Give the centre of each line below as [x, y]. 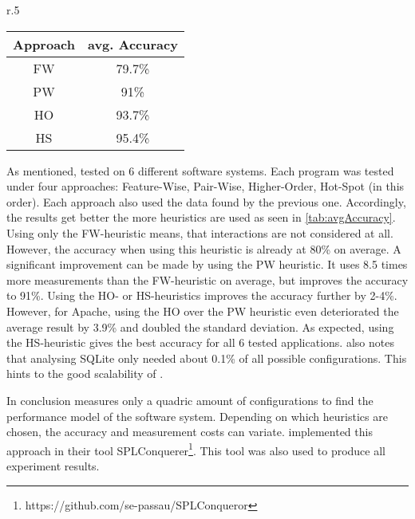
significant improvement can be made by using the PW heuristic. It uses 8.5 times [207, 264]
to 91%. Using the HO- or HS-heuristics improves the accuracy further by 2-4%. [202, 295]
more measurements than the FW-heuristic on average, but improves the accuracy [207, 279]
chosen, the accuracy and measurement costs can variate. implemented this [190, 432]
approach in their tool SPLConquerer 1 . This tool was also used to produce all [196, 449]
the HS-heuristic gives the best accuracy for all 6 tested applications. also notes [200, 342]
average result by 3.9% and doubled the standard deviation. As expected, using [200, 326]
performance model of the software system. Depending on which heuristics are [197, 416]
